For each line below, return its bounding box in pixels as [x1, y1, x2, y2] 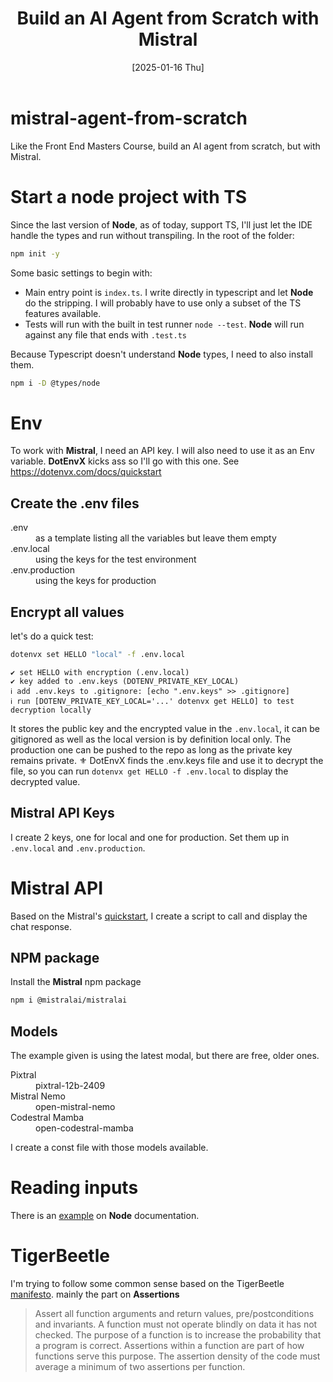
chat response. [10, 920, 73, 932]
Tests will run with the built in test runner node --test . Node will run [24, 318, 305, 330]
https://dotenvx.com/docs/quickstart [10, 466, 162, 478]
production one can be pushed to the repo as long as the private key [10, 743, 293, 756]
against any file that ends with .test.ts [24, 328, 187, 341]
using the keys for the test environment [35, 553, 197, 566]
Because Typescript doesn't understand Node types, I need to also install [10, 348, 313, 360]
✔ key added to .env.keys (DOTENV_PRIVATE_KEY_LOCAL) [10, 676, 240, 686]
